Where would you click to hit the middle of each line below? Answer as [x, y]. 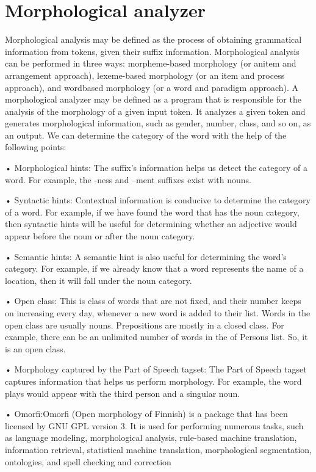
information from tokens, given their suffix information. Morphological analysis [152, 51]
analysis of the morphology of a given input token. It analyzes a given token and [155, 111]
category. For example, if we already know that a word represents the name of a [154, 268]
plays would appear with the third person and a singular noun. [123, 393]
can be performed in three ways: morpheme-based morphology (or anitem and [151, 63]
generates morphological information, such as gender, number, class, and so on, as [158, 123]
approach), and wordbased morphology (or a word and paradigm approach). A [152, 87]
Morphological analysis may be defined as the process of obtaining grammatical [153, 39]
